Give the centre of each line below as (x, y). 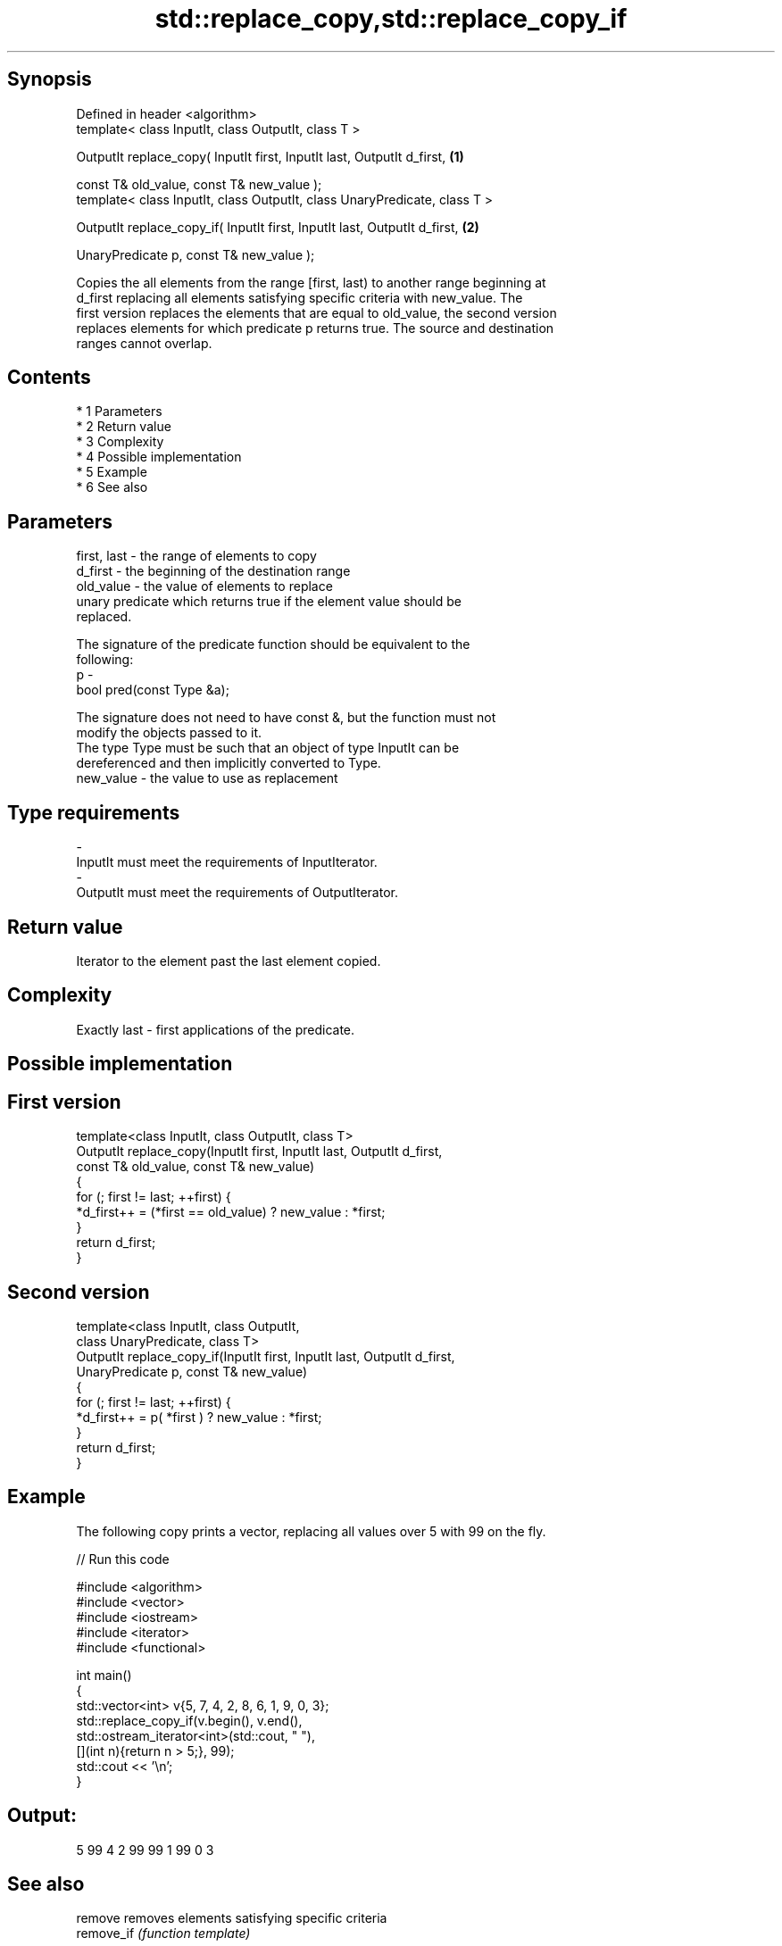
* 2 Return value (124, 427)
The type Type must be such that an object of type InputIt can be (268, 748)
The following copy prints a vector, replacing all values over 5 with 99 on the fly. (311, 1531)
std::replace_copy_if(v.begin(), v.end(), (189, 1720)
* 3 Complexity (120, 442)
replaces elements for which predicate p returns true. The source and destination (315, 328)
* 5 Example (112, 472)
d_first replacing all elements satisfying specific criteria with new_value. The (299, 297)
